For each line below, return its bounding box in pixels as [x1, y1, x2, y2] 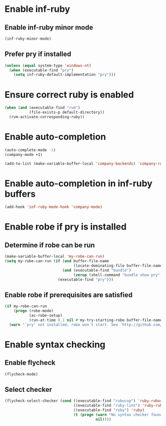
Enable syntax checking [4, 339, 106, 350]
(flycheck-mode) [4, 372, 38, 377]
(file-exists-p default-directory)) [29, 110, 105, 115]
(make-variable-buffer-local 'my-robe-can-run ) [4, 254, 105, 259]
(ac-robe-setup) [29, 313, 63, 318]
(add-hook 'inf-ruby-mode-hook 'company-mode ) [4, 204, 103, 210]
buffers [4, 188, 36, 199]
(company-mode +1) [4, 152, 43, 157]
